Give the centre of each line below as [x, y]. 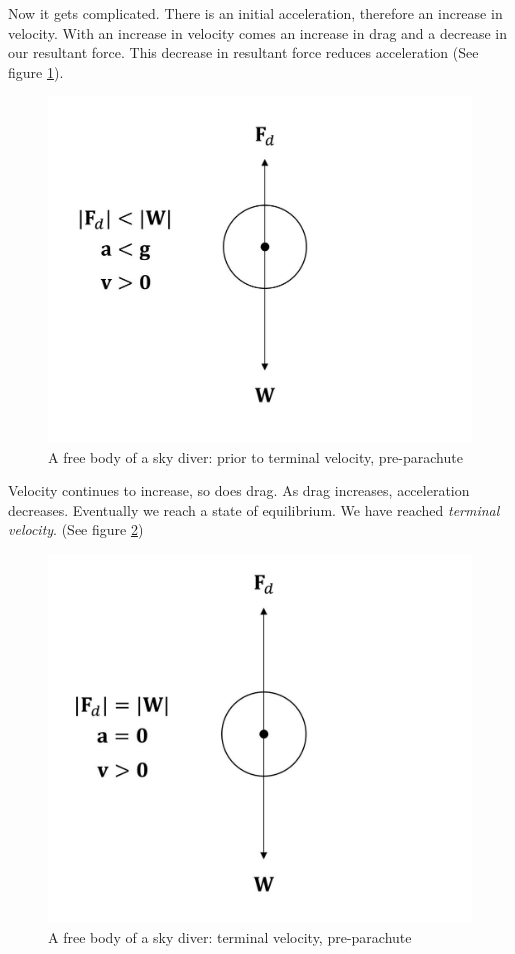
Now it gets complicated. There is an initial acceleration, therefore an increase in [255, 13]
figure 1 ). [36, 71]
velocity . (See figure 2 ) [76, 529]
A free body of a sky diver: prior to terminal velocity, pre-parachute [255, 456]
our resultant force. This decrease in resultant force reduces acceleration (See [243, 52]
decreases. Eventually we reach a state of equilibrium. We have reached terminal [254, 509]
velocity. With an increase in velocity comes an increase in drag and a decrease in [257, 32]
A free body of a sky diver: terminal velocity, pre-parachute [230, 936]
